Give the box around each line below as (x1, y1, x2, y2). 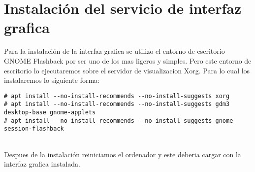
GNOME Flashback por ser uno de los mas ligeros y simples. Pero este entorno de (4, 55, 252, 66)
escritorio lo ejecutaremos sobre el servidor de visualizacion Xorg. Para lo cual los (4, 65, 250, 75)
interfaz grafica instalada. (4, 159, 80, 169)
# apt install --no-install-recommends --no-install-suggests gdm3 (4, 101, 230, 108)
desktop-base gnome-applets (4, 109, 96, 116)
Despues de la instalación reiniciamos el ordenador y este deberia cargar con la (4, 149, 241, 159)
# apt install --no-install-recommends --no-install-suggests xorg (4, 92, 230, 100)
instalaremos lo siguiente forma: (4, 75, 99, 85)
